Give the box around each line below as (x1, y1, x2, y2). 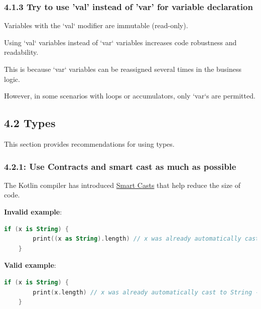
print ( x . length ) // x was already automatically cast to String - (33, 288, 259, 296)
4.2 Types (4, 115, 56, 131)
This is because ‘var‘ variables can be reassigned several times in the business (4, 64, 242, 74)
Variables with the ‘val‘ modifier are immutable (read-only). (4, 20, 188, 31)
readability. (4, 47, 39, 57)
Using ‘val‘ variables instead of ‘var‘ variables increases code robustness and (4, 37, 237, 47)
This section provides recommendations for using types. (4, 138, 175, 149)
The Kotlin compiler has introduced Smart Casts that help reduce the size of (4, 179, 241, 190)
